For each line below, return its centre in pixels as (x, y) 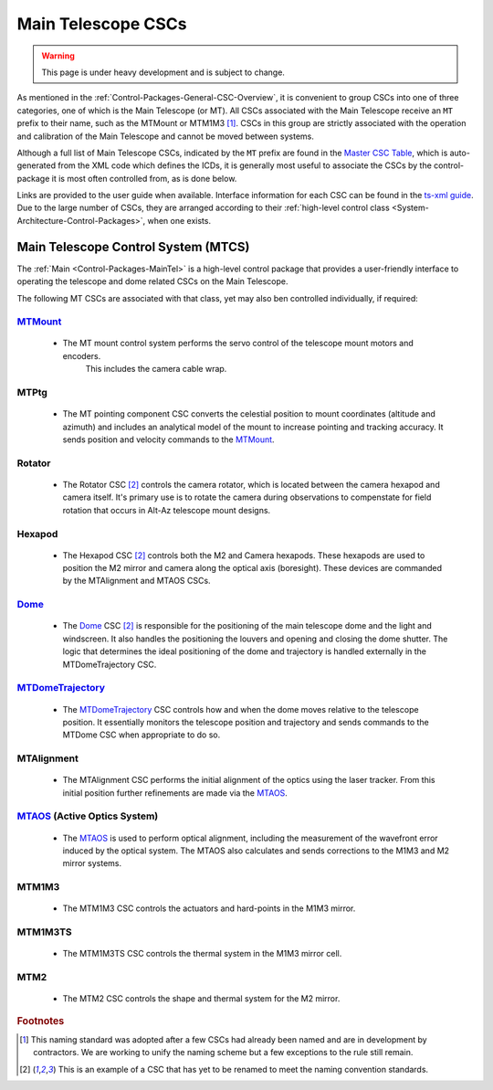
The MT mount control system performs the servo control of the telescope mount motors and (238, 344)
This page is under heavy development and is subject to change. (163, 72)
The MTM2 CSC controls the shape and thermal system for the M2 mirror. (201, 999)
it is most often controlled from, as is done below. (144, 178)
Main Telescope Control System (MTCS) (133, 247)
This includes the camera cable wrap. (156, 369)
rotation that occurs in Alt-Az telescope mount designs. (167, 510)
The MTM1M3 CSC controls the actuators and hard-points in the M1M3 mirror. (209, 908)
